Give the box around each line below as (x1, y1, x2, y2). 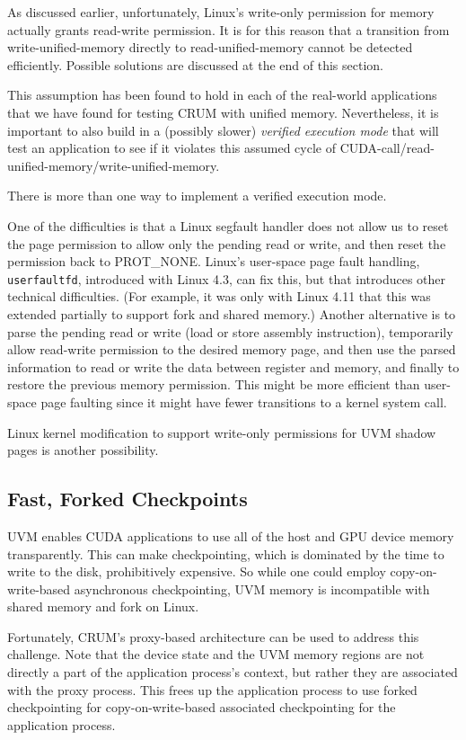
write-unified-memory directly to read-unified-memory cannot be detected (7, 38, 413, 57)
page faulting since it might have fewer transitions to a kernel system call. (40, 392, 447, 411)
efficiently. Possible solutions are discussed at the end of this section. (7, 55, 383, 74)
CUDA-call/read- (339, 138, 435, 157)
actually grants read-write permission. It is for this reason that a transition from (7, 20, 450, 39)
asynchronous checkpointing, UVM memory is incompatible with (74, 579, 430, 598)
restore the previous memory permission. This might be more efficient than (7, 375, 420, 394)
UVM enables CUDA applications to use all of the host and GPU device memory (7, 526, 454, 545)
